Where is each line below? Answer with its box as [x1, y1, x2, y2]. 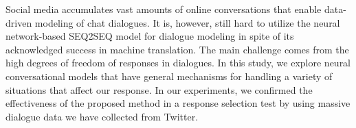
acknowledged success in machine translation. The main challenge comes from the [5, 42, 349, 56]
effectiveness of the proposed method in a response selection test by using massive [5, 96, 351, 110]
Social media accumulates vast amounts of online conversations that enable [5, 2, 322, 16]
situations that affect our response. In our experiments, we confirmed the [5, 82, 313, 97]
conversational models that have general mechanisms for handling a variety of [5, 68, 333, 83]
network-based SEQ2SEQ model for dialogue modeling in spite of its [5, 29, 294, 43]
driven [5, 15, 32, 29]
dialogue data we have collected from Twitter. [5, 109, 199, 123]
